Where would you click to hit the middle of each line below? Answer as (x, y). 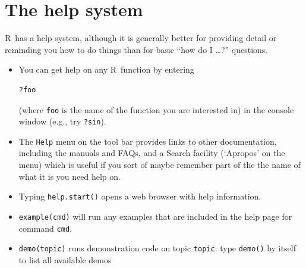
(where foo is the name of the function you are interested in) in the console (156, 109)
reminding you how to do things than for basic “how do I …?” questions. (136, 49)
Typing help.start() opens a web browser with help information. (140, 196)
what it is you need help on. (70, 176)
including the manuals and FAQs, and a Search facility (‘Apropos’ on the (152, 153)
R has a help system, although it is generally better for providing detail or (141, 38)
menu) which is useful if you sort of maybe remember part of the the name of (160, 165)
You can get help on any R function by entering (106, 69)
